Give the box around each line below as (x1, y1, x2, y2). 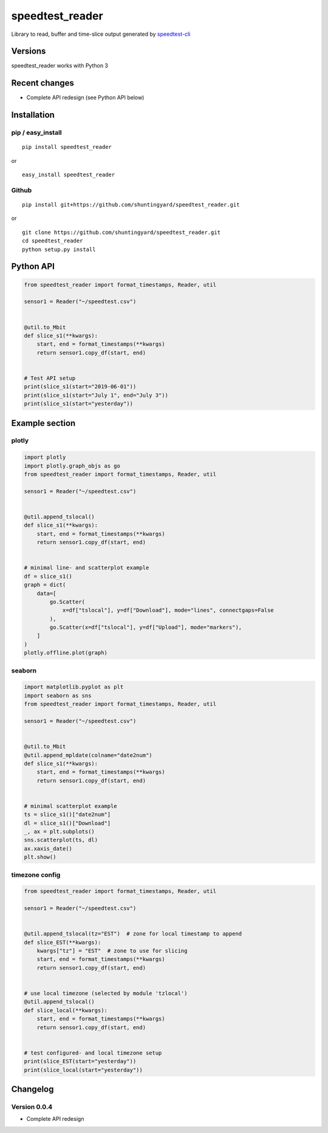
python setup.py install (22, 246, 96, 253)
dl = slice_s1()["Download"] (24, 820, 111, 826)
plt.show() (24, 854, 56, 861)
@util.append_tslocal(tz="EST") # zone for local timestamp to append (24, 930, 242, 937)
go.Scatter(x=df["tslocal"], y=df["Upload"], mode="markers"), (49, 624, 242, 631)
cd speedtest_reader (22, 238, 83, 244)
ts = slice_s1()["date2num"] (24, 811, 111, 818)
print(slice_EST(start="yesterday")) (24, 1058, 137, 1065)
